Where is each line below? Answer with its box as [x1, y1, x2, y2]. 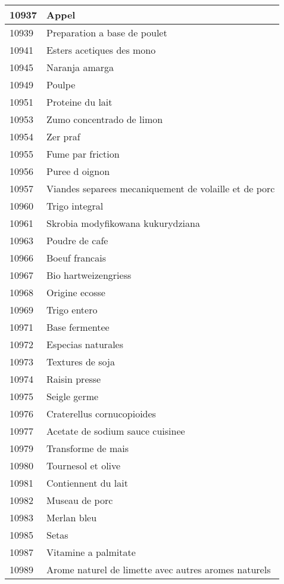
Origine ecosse [46, 285, 105, 299]
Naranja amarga [46, 60, 114, 74]
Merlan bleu [46, 511, 97, 524]
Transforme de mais [46, 441, 129, 455]
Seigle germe [46, 389, 99, 403]
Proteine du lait [46, 95, 113, 109]
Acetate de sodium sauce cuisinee [46, 424, 185, 438]
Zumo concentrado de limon [46, 112, 163, 126]
